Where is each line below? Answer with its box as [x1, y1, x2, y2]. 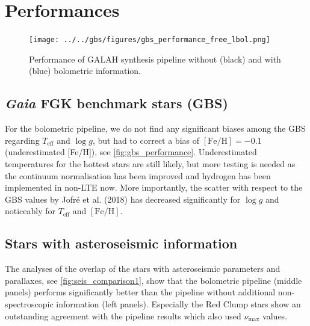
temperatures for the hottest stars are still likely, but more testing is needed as [5, 157, 296, 170]
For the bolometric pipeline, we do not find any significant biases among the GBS [5, 122, 306, 135]
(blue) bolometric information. [29, 64, 141, 77]
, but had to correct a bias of [92, 134, 200, 146]
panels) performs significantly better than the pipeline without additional [5, 286, 276, 298]
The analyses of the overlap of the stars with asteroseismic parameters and [5, 262, 281, 275]
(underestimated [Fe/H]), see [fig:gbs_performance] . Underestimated [5, 146, 257, 158]
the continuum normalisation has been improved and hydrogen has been [5, 169, 271, 182]
